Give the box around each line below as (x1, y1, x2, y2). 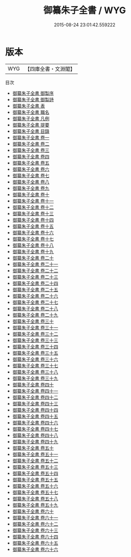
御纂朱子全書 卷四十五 (12, 413, 58, 419)
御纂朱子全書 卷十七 (12, 236, 54, 242)
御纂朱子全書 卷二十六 (12, 292, 58, 299)
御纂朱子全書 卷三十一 (12, 324, 58, 330)
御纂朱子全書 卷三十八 (12, 368, 58, 375)
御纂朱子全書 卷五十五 (12, 476, 58, 482)
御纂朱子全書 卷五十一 (12, 451, 58, 457)
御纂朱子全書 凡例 (12, 115, 49, 122)
